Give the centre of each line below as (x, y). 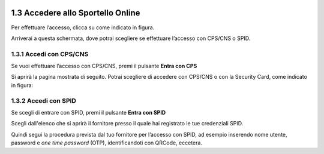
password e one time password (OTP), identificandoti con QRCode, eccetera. (106, 143)
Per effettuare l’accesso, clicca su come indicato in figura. (83, 27)
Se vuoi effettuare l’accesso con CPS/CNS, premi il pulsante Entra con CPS (104, 66)
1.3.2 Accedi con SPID (43, 100)
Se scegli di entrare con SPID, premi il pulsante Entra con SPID (88, 113)
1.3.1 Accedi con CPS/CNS (50, 54)
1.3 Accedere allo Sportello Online (76, 13)
